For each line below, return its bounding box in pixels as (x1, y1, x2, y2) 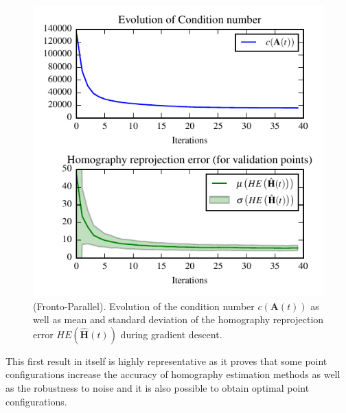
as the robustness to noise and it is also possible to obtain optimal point (5, 380, 310, 394)
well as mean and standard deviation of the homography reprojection (33, 312, 324, 327)
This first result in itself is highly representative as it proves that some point (5, 353, 327, 368)
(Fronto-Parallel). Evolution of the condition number (33, 298, 255, 313)
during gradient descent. (120, 327, 222, 341)
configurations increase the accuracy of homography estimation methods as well (5, 367, 341, 381)
